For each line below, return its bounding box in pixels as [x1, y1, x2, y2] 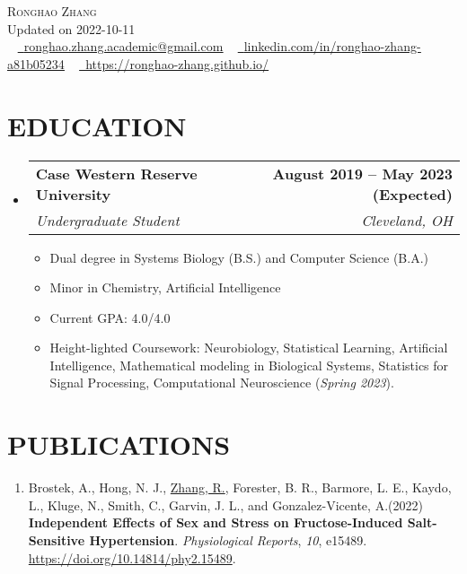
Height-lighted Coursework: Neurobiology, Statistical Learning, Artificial [49, 338, 448, 357]
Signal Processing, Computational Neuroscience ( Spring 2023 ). [49, 373, 394, 392]
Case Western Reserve [35, 162, 198, 184]
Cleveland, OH [361, 209, 453, 230]
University [35, 183, 111, 204]
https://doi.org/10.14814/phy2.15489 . [28, 548, 236, 567]
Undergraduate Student [35, 209, 180, 230]
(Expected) [372, 183, 453, 204]
